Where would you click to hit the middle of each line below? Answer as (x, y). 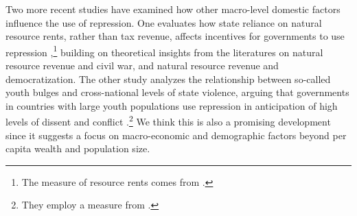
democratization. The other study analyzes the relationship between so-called (168, 79)
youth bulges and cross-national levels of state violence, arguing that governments (177, 92)
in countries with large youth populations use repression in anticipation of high (172, 105)
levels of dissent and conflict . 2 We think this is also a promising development (168, 121)
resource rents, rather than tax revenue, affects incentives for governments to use (175, 36)
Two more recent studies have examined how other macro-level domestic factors (173, 9)
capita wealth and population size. (78, 148)
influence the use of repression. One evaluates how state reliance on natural (164, 22)
